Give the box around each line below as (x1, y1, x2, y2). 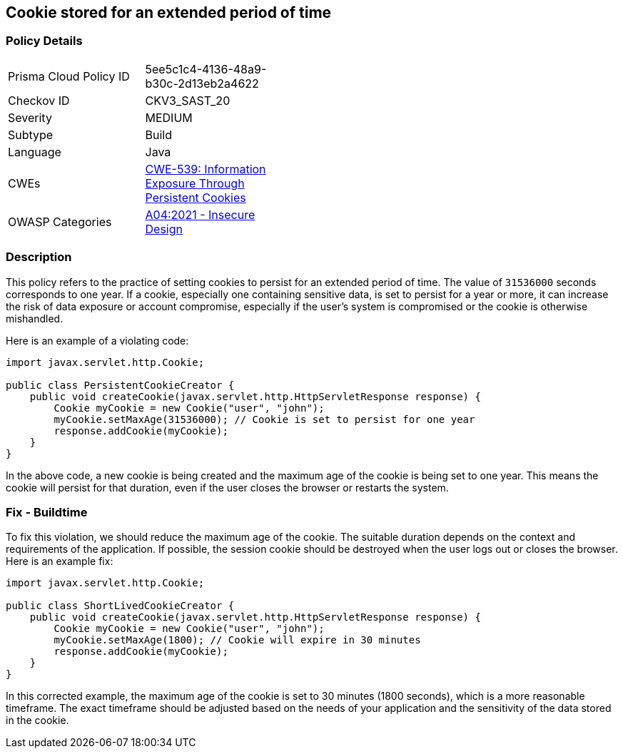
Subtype (8, 127, 54, 142)
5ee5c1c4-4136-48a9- (145, 61, 267, 76)
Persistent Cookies (145, 190, 246, 205)
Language (8, 144, 61, 159)
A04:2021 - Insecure (145, 207, 255, 222)
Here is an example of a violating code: (6, 334, 189, 347)
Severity (8, 110, 52, 125)
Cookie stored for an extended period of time (6, 4, 332, 21)
